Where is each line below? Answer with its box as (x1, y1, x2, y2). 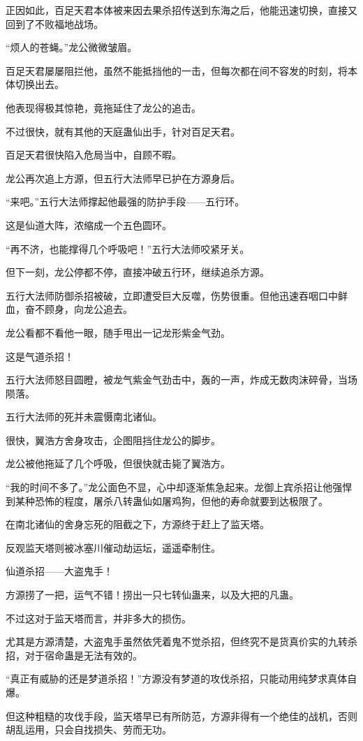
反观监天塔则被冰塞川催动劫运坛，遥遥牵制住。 (6, 540, 221, 555)
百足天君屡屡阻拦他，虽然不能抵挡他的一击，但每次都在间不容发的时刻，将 (6, 63, 348, 78)
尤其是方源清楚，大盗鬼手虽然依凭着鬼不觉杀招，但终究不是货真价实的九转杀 (6, 634, 357, 649)
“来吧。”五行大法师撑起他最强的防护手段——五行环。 (6, 194, 245, 209)
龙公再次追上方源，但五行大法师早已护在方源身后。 (6, 170, 240, 185)
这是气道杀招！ (6, 349, 74, 363)
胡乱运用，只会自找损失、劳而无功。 (6, 722, 172, 737)
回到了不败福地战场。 (6, 16, 103, 31)
